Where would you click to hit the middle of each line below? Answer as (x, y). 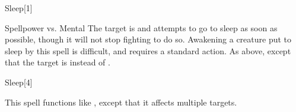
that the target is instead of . (58, 62)
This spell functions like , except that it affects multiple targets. (121, 102)
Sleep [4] (19, 82)
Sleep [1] (19, 8)
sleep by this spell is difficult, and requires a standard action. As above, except (148, 50)
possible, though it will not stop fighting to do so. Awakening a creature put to (148, 39)
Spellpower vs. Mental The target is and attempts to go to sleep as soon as (141, 27)
